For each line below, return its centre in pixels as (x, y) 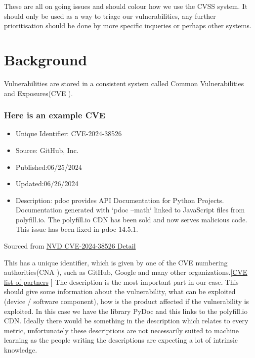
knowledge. (21, 350)
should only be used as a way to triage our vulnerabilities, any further (110, 16)
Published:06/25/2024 (49, 167)
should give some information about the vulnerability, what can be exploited (120, 291)
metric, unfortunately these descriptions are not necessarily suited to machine (122, 330)
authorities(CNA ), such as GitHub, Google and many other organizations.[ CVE (126, 272)
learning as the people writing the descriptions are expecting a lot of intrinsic (121, 340)
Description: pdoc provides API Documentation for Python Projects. (120, 200)
